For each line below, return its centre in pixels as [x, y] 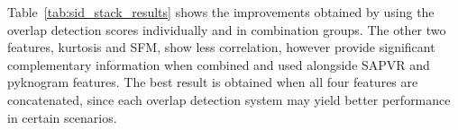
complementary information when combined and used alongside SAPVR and [219, 64]
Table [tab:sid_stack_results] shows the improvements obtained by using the [221, 12]
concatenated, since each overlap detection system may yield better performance [229, 99]
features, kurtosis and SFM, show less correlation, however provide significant [221, 47]
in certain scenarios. [62, 117]
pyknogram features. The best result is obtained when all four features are [213, 82]
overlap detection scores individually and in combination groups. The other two [227, 29]
